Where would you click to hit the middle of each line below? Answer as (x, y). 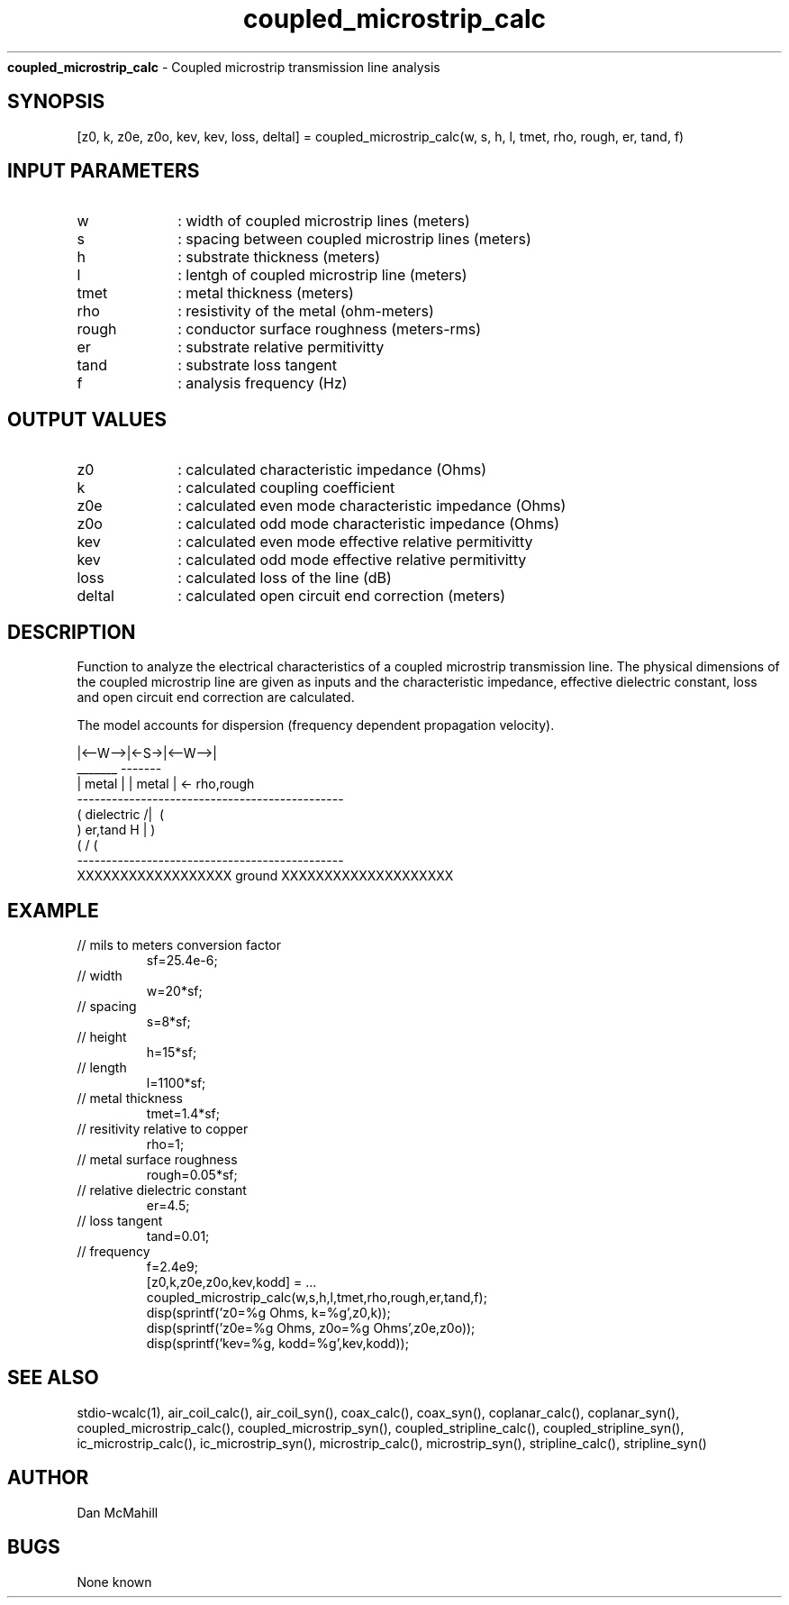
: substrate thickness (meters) (279, 257)
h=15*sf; (172, 1052)
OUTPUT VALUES (87, 419)
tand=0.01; (178, 1236)
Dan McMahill (118, 1512)
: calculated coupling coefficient (286, 488)
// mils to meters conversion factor (179, 944)
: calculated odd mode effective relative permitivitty (352, 560)
